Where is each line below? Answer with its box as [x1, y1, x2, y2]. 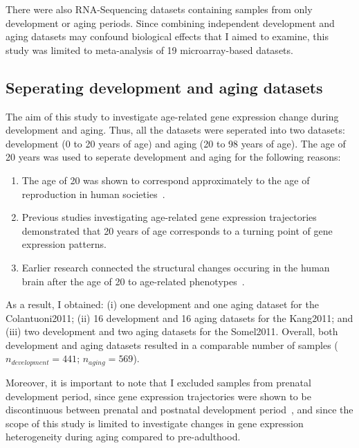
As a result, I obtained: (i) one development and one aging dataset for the [6, 297, 319, 312]
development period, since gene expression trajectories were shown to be [6, 388, 311, 403]
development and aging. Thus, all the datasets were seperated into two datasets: [6, 123, 345, 137]
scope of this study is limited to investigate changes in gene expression [6, 415, 304, 430]
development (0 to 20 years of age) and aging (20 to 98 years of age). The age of [6, 136, 346, 150]
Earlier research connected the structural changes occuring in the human [21, 260, 330, 274]
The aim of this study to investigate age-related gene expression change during [6, 109, 339, 123]
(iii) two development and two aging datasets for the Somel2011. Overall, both [6, 324, 338, 339]
